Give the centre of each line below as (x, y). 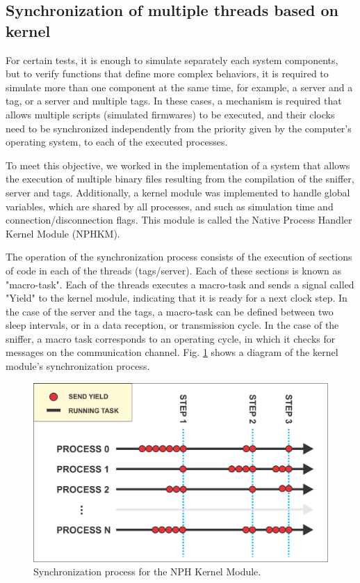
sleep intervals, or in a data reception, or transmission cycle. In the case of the (172, 325)
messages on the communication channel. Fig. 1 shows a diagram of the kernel (172, 352)
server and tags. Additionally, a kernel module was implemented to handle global (178, 192)
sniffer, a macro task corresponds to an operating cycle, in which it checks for (171, 338)
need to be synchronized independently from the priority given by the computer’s (179, 128)
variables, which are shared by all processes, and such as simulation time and (170, 206)
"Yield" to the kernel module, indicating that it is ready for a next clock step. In (177, 298)
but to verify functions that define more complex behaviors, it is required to (167, 73)
